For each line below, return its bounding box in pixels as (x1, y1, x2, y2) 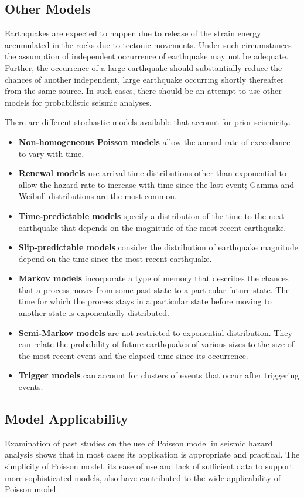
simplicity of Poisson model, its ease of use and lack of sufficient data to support (5, 460, 293, 472)
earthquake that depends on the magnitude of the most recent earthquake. (18, 221, 286, 233)
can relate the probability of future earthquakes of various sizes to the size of (18, 338, 295, 350)
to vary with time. (18, 147, 84, 159)
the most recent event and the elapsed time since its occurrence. (18, 349, 248, 361)
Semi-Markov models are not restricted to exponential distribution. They (18, 326, 292, 338)
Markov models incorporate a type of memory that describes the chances (18, 272, 289, 284)
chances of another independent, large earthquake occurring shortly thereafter (5, 73, 284, 85)
